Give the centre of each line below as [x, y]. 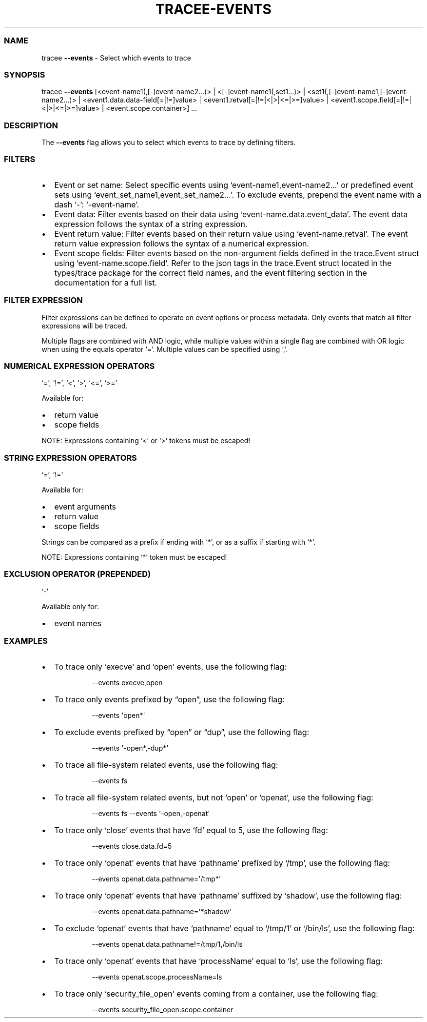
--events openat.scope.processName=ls [157, 977]
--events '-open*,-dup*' [130, 748]
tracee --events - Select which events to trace [116, 58]
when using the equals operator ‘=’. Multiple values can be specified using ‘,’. [165, 349]
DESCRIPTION [31, 125]
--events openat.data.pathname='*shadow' [162, 911]
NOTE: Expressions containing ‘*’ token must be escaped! [134, 557]
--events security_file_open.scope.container [163, 1009]
